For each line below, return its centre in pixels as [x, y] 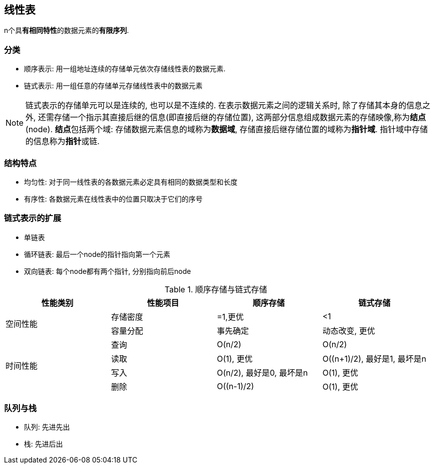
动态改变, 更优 [349, 331]
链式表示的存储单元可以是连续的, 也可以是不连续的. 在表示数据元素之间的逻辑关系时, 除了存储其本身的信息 [224, 106]
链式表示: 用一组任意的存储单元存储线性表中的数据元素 [113, 86]
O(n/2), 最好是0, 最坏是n [262, 372]
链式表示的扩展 [33, 218]
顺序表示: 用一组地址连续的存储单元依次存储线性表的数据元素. [125, 69]
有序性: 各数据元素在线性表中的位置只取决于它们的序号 [113, 199]
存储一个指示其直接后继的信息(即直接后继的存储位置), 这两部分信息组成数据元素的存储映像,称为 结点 [240, 117]
